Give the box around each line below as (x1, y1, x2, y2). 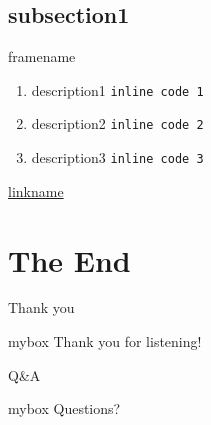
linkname (8, 180, 64, 201)
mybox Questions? (8, 398, 121, 419)
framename (8, 46, 76, 67)
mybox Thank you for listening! (8, 331, 202, 352)
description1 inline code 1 (31, 79, 204, 100)
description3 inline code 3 (31, 147, 204, 168)
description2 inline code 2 (31, 113, 204, 134)
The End (8, 239, 131, 280)
